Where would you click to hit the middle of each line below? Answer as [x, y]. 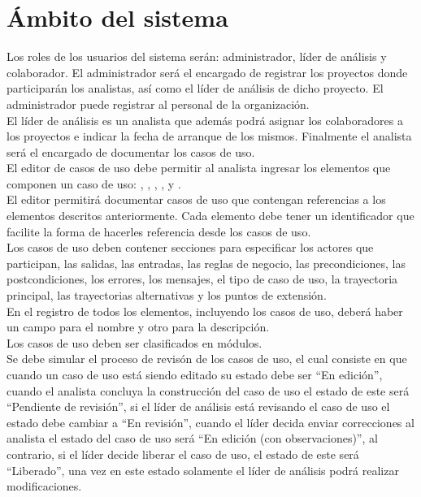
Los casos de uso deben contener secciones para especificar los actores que [190, 247]
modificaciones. [44, 486]
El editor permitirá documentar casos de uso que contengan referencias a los [196, 199]
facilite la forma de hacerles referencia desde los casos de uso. [159, 231]
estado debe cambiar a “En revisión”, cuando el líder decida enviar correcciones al [210, 422]
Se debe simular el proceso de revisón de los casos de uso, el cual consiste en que [207, 359]
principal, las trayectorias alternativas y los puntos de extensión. [167, 295]
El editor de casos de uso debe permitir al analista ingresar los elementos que [199, 168]
